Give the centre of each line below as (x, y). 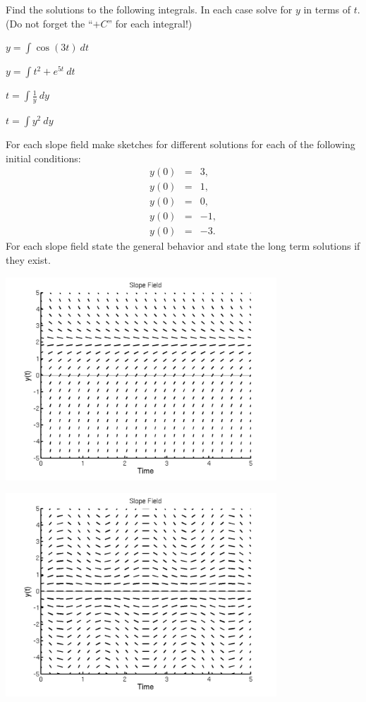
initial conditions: (43, 158)
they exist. (28, 259)
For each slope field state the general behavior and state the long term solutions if (183, 246)
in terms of (327, 9)
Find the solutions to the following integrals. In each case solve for (149, 9)
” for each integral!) (150, 23)
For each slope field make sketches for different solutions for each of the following (181, 144)
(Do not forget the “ (49, 23)
